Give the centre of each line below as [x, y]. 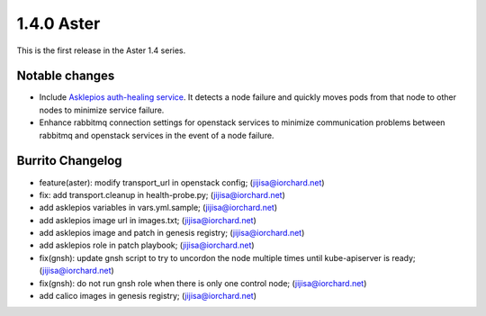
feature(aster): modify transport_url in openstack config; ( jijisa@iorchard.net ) [182, 182]
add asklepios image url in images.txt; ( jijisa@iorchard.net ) [148, 220]
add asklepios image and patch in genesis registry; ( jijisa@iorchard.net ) [172, 233]
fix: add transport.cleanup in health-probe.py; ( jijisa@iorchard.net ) [162, 194]
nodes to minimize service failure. [102, 110]
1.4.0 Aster [58, 23]
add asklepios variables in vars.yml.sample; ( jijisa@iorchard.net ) [158, 208]
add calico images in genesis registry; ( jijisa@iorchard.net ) [148, 296]
